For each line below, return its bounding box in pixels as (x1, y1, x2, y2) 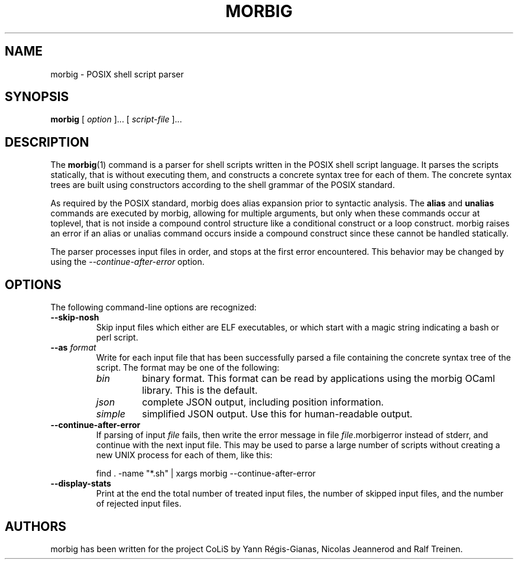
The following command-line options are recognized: (50, 302, 257, 313)
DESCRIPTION (5, 134, 89, 150)
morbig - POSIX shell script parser (50, 69, 184, 79)
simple (96, 408, 126, 420)
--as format (50, 342, 96, 353)
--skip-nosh (50, 312, 99, 323)
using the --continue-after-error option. (50, 257, 205, 267)
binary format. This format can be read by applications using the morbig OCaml (142, 372, 496, 385)
